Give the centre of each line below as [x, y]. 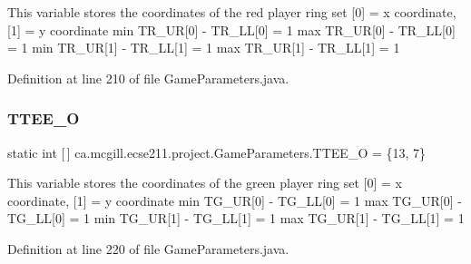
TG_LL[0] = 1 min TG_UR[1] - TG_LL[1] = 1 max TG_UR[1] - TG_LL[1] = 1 [236, 218]
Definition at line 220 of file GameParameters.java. [148, 248]
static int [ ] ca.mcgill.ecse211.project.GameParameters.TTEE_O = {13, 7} [217, 152]
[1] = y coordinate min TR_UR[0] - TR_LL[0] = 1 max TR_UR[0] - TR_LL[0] [231, 29]
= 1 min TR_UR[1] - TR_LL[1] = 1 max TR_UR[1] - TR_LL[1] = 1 [204, 48]
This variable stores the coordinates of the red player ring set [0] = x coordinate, [232, 12]
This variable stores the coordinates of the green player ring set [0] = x [205, 183]
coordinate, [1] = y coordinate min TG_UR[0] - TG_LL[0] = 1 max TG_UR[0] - [235, 200]
